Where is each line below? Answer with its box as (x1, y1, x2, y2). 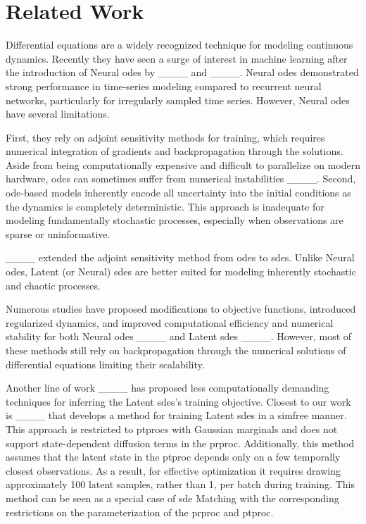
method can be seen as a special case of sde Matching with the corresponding (6, 490, 339, 505)
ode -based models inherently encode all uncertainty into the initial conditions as (6, 185, 351, 200)
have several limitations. (6, 106, 110, 121)
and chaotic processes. (6, 277, 101, 292)
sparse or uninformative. (6, 226, 111, 241)
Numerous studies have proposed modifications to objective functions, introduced (6, 301, 356, 316)
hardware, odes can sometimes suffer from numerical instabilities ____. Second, (6, 171, 356, 186)
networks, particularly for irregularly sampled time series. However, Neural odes (6, 92, 350, 107)
